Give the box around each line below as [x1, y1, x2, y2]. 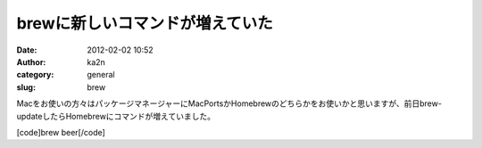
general [87, 70, 115, 80]
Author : [16, 56, 46, 67]
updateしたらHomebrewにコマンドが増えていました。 [16, 111, 216, 121]
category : [16, 70, 54, 80]
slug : [16, 81, 36, 93]
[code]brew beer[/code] [16, 127, 106, 137]
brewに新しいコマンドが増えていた [16, 13, 274, 33]
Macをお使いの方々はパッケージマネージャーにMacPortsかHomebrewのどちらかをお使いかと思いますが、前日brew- [16, 98, 442, 109]
